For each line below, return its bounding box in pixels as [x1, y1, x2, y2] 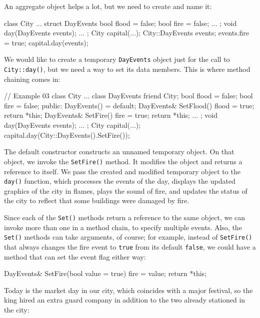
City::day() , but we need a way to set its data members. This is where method [4, 64, 250, 74]
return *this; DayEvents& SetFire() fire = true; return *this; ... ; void [4, 110, 217, 120]
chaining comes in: [4, 73, 60, 84]
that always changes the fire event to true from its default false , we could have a [4, 241, 256, 252]
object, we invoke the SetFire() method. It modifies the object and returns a [4, 156, 242, 166]
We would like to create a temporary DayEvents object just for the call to [4, 54, 230, 64]
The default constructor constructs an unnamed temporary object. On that [4, 146, 234, 157]
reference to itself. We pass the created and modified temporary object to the [4, 166, 240, 176]
